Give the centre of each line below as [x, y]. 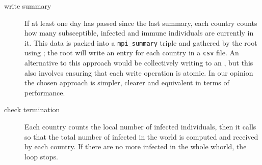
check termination [32, 109]
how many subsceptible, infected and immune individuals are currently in [139, 33]
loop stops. [41, 156]
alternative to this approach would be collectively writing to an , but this [139, 63]
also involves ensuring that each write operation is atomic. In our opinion [139, 72]
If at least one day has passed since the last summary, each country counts [141, 23]
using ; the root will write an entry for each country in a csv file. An [132, 53]
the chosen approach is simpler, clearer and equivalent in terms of [127, 82]
